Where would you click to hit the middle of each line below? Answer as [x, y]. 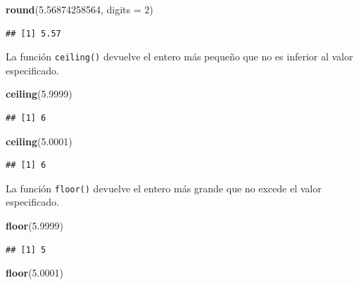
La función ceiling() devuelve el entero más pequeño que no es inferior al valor [179, 57]
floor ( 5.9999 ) [34, 226]
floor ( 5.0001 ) [34, 273]
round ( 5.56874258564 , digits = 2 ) [80, 9]
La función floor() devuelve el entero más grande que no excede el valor [164, 188]
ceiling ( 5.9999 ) [39, 94]
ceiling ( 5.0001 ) [39, 141]
